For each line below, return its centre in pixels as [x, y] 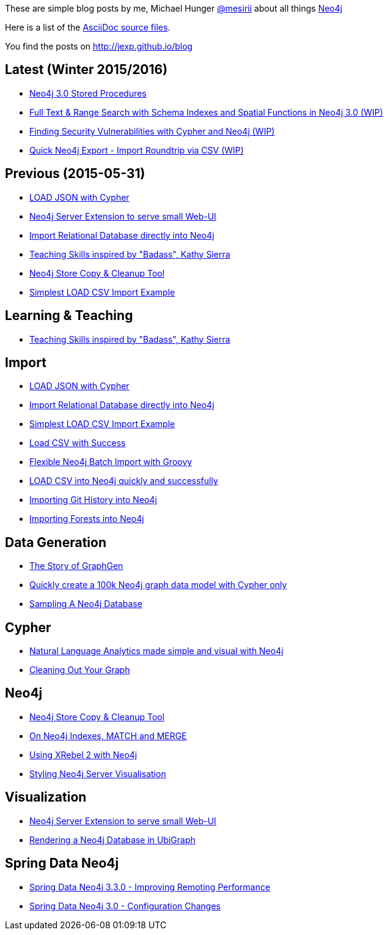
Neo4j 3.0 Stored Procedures [88, 93]
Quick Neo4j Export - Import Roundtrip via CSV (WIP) [137, 150]
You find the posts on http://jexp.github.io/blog [99, 46]
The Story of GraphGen [76, 566]
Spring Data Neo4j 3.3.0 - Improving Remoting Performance [150, 887]
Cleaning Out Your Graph [80, 670]
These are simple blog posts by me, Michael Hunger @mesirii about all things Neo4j [174, 8]
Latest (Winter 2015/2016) [86, 70]
